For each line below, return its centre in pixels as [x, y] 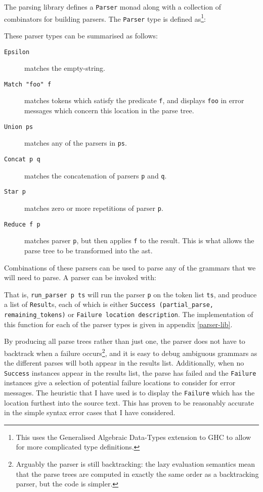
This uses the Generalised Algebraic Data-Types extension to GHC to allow [134, 437]
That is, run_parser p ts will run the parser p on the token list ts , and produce [130, 294]
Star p [15, 192]
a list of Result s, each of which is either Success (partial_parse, [109, 304]
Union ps [19, 127]
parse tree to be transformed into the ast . [89, 250]
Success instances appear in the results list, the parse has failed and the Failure [130, 372]
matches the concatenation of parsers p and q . [96, 175]
